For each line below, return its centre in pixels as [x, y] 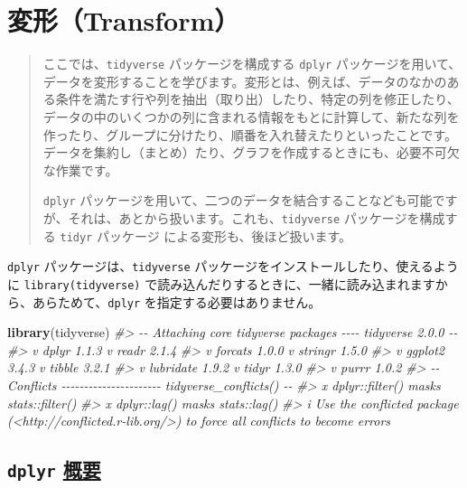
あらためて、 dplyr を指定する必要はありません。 [177, 301]
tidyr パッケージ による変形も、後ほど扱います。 [206, 235]
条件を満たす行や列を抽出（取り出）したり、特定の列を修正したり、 [257, 99]
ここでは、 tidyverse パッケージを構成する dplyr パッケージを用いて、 [252, 64]
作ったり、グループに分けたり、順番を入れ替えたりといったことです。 [250, 134]
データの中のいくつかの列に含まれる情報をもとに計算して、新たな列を [251, 116]
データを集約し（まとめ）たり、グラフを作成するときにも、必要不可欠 [251, 152]
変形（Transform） [124, 20]
